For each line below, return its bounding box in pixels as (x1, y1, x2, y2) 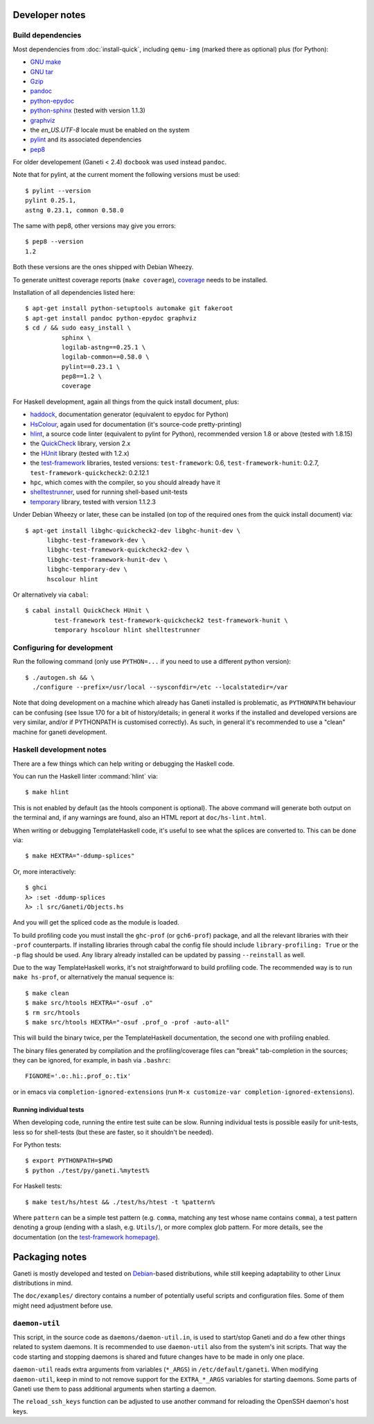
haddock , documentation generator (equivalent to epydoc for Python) (30, 410, 229, 419)
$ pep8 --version (25, 238, 84, 246)
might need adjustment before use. (12, 1301, 114, 1310)
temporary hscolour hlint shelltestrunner (54, 626, 201, 634)
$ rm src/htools (25, 1009, 80, 1016)
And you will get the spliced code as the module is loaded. (12, 918, 179, 927)
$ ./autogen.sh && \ (25, 674, 95, 681)
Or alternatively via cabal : (12, 590, 89, 599)
